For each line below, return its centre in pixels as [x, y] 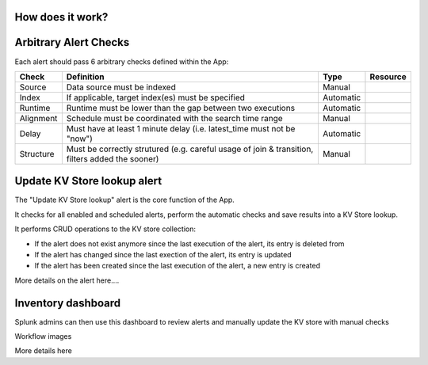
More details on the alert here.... [67, 280]
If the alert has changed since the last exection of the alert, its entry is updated [163, 255]
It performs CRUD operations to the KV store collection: [105, 229]
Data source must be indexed [121, 87]
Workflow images [43, 336]
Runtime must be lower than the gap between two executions [181, 108]
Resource [388, 77]
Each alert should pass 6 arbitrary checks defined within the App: [122, 61]
